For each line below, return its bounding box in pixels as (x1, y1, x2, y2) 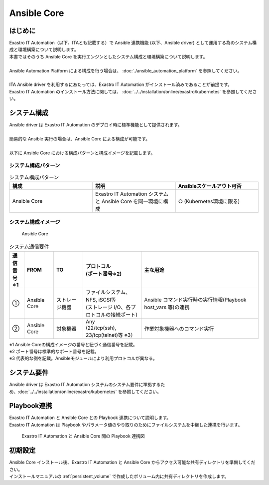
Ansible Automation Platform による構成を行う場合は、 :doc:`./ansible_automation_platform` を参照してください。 (9, 67, 242, 73)
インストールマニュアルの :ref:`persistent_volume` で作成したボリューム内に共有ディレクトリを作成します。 (9, 473, 229, 479)
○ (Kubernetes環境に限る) (178, 198, 240, 205)
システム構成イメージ (9, 218, 60, 225)
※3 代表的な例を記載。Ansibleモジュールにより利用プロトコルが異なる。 (9, 355, 158, 362)
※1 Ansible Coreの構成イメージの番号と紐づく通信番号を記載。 (9, 341, 137, 347)
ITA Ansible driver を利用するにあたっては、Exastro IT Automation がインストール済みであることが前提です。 (9, 81, 232, 87)
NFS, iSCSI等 (85, 296, 117, 303)
